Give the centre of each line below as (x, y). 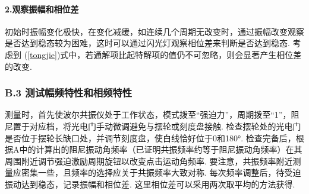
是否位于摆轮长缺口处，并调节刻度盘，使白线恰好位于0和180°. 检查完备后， (150, 138)
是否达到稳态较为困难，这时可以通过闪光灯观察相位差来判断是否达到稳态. (147, 43)
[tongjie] (42, 54)
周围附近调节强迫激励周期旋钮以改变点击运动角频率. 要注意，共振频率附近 (149, 161)
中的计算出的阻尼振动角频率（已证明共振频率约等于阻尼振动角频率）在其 (161, 149)
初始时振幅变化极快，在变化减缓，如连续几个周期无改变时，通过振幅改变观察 (154, 31)
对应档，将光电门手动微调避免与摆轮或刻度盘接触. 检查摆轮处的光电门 (165, 126)
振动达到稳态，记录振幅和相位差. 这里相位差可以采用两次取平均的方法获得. (150, 184)
